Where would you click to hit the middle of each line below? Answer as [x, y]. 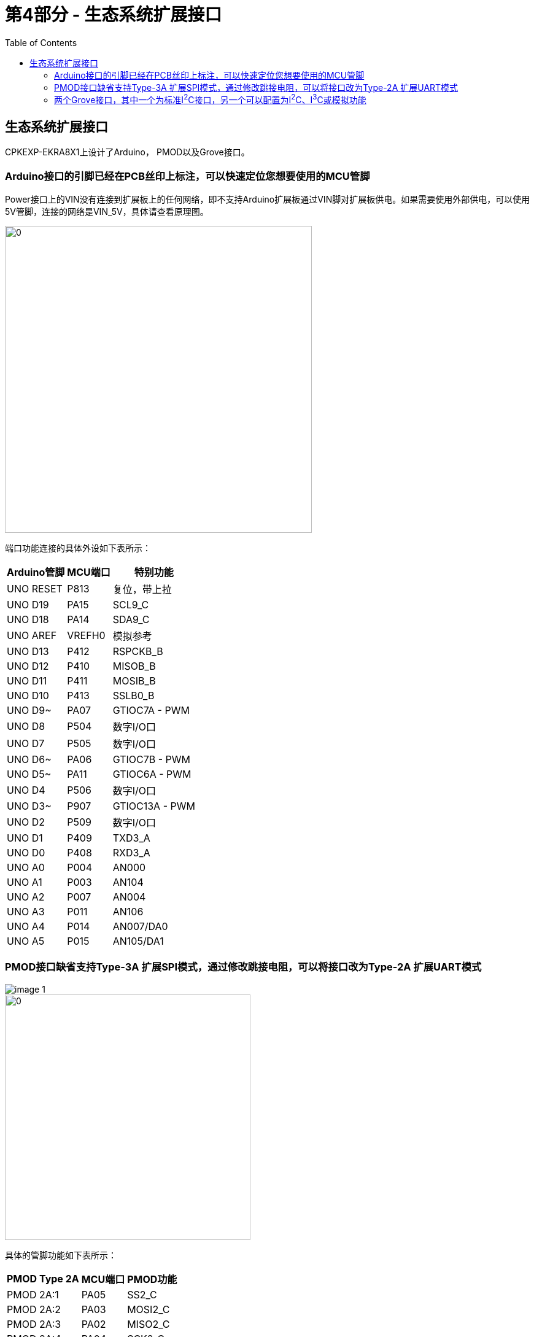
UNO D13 [28, 651]
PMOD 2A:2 [34, 1309]
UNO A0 [26, 867]
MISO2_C [149, 1324]
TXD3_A [131, 838]
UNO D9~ [29, 710]
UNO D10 [28, 696]
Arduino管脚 [36, 572]
